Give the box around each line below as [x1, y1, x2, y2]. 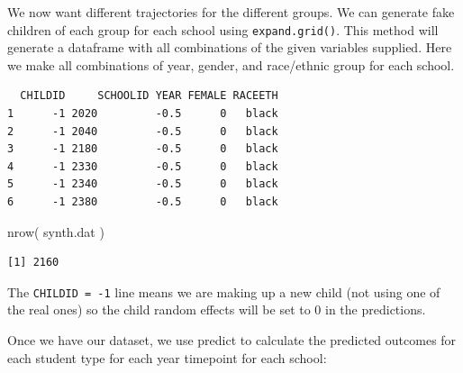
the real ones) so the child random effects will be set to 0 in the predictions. [7, 300, 426, 319]
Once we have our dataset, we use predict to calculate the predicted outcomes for [7, 331, 457, 350]
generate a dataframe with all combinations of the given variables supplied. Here [7, 38, 452, 57]
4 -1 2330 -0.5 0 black [7, 159, 278, 173]
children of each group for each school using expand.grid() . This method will [7, 20, 439, 39]
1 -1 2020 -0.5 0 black [7, 107, 278, 121]
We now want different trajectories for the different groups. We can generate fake [7, 3, 455, 21]
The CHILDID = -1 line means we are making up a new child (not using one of [7, 282, 440, 301]
